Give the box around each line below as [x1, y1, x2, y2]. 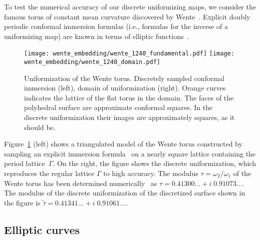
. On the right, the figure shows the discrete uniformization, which [53, 158, 256, 168]
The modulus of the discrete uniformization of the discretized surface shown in [4, 187, 245, 198]
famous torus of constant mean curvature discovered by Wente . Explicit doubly [4, 11, 250, 21]
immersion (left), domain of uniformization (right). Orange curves [24, 82, 226, 93]
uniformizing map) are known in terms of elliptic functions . [4, 30, 189, 41]
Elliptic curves [4, 221, 80, 237]
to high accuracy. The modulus [103, 168, 198, 178]
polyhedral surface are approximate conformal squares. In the [24, 102, 213, 112]
